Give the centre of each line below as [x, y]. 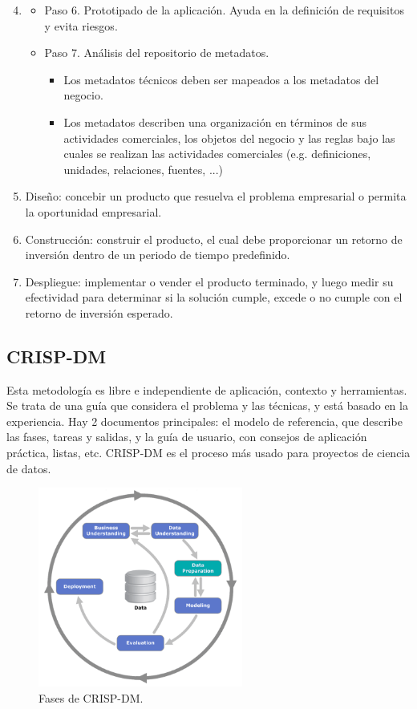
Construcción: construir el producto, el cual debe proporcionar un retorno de [214, 239]
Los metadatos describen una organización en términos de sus [215, 122]
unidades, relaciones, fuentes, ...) [144, 169]
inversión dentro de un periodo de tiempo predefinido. [158, 255]
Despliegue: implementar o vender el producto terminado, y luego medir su [209, 281]
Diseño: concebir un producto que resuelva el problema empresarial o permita [216, 196]
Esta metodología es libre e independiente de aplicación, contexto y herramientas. [207, 389]
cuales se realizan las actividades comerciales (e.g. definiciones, [217, 154]
